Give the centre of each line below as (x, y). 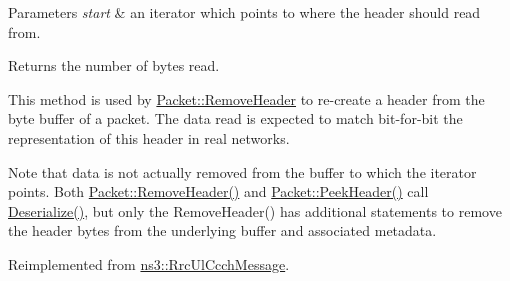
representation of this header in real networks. (149, 137)
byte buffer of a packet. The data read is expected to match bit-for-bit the (235, 118)
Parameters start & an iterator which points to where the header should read (244, 12)
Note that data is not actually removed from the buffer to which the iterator (242, 171)
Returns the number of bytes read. (114, 65)
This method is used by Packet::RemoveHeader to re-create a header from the (246, 98)
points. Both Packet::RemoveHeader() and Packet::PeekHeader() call (218, 191)
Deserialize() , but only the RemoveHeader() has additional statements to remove (255, 210)
